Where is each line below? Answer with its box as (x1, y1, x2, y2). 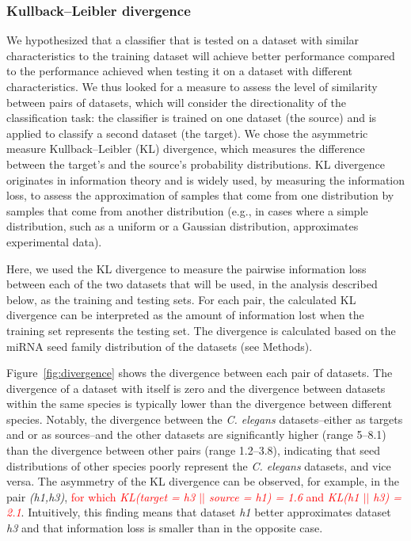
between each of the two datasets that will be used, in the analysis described (6, 276, 378, 292)
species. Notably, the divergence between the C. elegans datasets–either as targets (6, 410, 403, 427)
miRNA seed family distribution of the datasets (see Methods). (6, 337, 313, 354)
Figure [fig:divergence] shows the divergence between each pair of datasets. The (6, 364, 393, 381)
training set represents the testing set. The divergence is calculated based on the (6, 322, 396, 338)
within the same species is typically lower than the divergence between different (6, 395, 392, 412)
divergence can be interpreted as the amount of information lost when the (6, 307, 364, 323)
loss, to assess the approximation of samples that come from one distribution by (6, 187, 394, 204)
